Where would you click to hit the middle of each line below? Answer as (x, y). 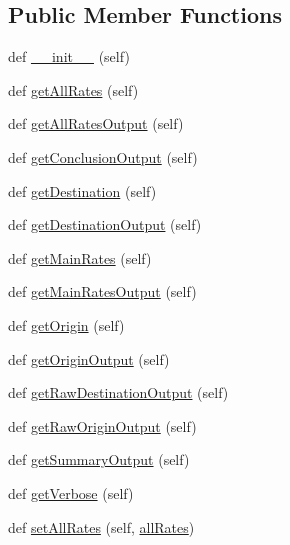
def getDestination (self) (82, 190)
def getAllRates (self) (73, 89)
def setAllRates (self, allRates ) (101, 526)
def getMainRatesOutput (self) (102, 291)
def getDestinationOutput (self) (105, 224)
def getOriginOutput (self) (89, 358)
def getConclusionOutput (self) (103, 156)
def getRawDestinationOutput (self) (118, 392)
